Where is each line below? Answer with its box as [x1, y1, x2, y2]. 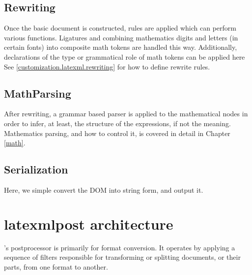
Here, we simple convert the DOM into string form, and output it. [4, 184, 203, 195]
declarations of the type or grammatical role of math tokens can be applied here [4, 51, 245, 62]
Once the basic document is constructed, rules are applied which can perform [4, 23, 236, 33]
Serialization [4, 162, 68, 177]
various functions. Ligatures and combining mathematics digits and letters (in [4, 32, 238, 42]
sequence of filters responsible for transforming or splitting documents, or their [4, 252, 241, 262]
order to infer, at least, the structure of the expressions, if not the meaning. [4, 118, 231, 128]
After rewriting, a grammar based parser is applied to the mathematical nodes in [4, 108, 248, 119]
